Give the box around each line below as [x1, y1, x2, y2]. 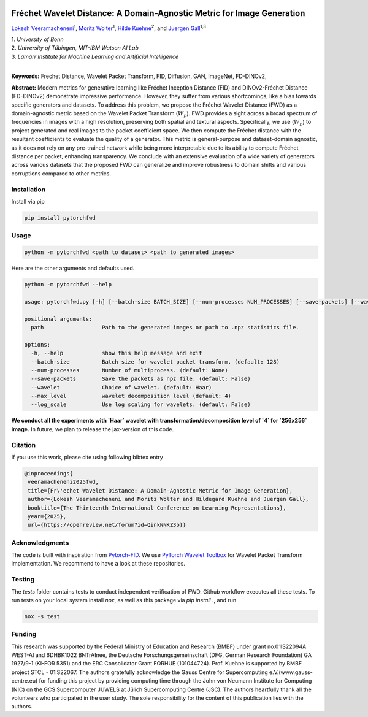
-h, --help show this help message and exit [31, 350, 202, 357]
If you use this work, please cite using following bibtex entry [11, 453, 164, 461]
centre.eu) [11, 677, 38, 684]
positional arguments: [24, 315, 93, 322]
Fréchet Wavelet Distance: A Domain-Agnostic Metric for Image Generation [11, 8, 305, 18]
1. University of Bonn [11, 36, 64, 43]
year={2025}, [28, 513, 67, 520]
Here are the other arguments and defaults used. [11, 264, 135, 272]
